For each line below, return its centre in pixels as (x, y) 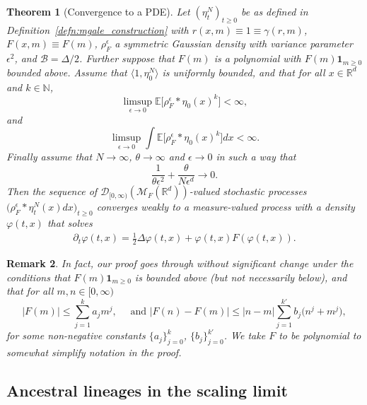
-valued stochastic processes (248, 191)
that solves (70, 222)
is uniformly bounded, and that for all (244, 72)
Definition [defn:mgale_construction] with (98, 29)
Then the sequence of (52, 191)
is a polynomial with (257, 58)
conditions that (39, 277)
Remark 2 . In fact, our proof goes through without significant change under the (180, 263)
